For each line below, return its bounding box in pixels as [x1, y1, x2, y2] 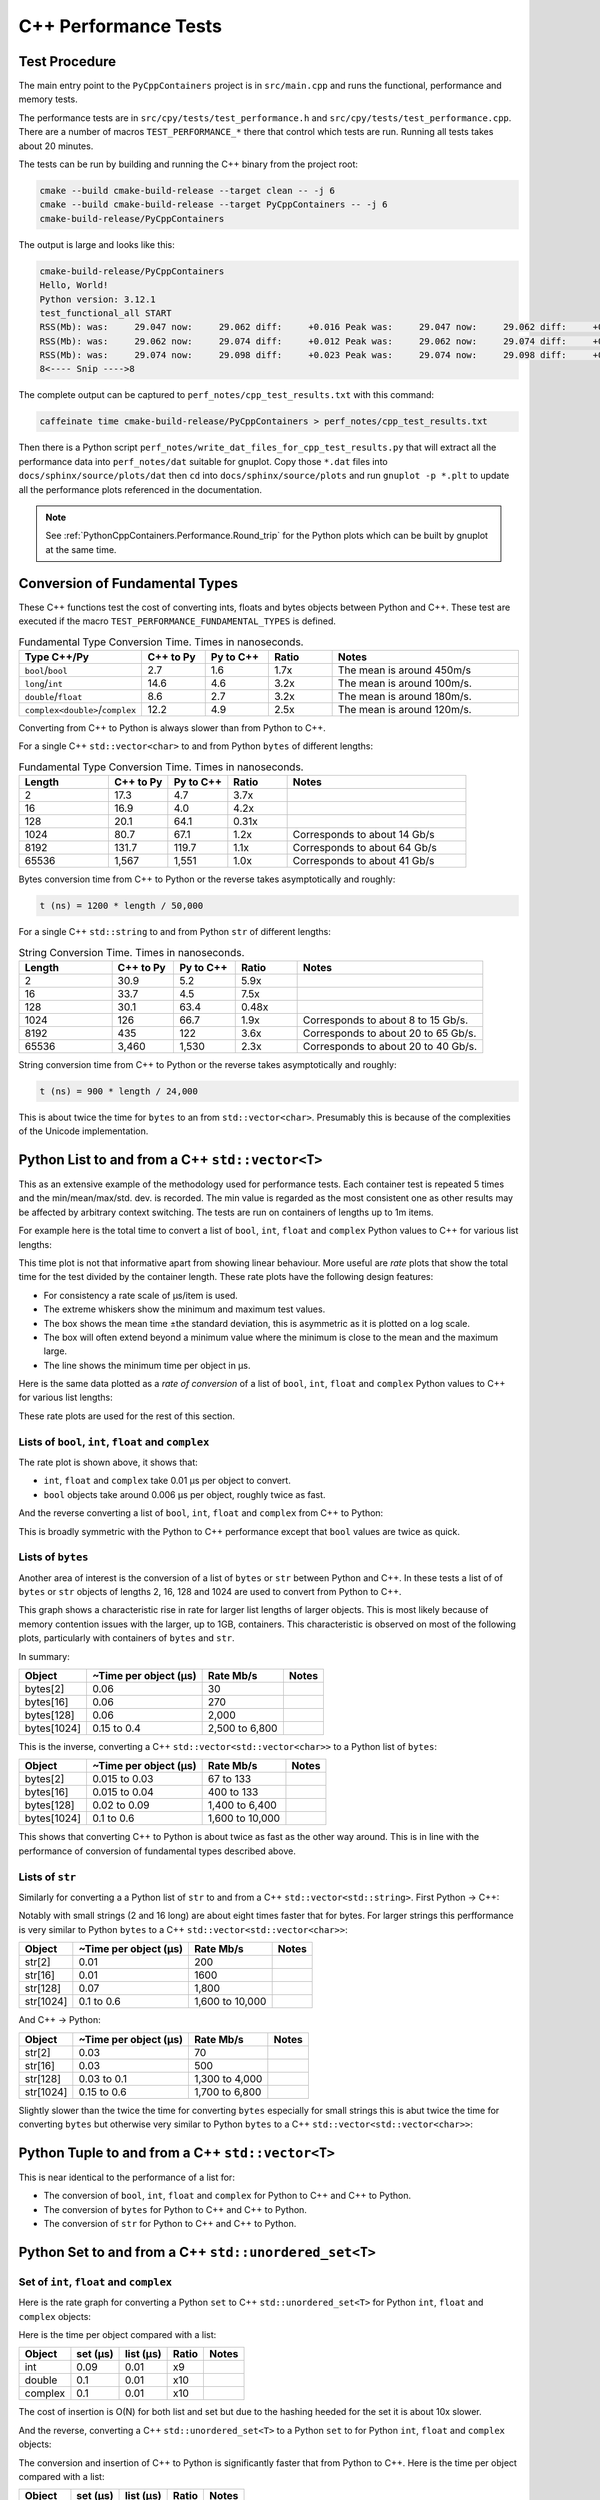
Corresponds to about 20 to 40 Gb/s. [302, 1039, 478, 1053]
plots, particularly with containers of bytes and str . [18, 1632, 235, 1644]
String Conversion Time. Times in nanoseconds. [18, 945, 245, 959]
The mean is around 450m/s [337, 663, 472, 677]
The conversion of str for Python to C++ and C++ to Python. [43, 2218, 297, 2229]
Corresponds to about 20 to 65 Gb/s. [302, 1026, 477, 1040]
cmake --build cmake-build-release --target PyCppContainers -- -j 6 [39, 199, 388, 210]
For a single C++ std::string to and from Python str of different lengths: [18, 925, 332, 937]
